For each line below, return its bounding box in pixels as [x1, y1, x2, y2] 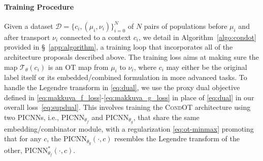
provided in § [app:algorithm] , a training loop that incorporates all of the [4, 42, 233, 52]
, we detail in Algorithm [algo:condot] [138, 31, 256, 42]
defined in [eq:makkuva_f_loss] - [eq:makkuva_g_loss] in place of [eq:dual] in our [4, 92, 254, 102]
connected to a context [60, 31, 131, 42]
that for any [4, 133, 42, 144]
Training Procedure [4, 1, 74, 12]
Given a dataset [4, 20, 53, 31]
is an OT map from [48, 61, 109, 72]
